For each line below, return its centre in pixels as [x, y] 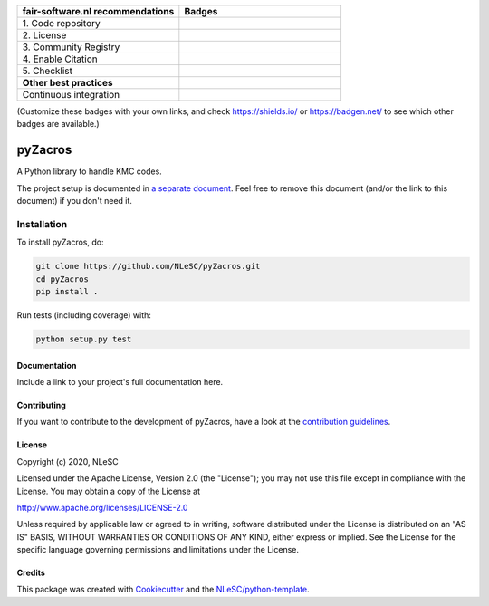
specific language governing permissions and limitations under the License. [158, 550]
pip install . [67, 291]
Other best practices [67, 83]
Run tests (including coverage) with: [84, 315]
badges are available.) [58, 124]
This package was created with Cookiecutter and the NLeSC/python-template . [163, 590]
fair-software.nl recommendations [98, 11]
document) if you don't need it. [75, 201]
